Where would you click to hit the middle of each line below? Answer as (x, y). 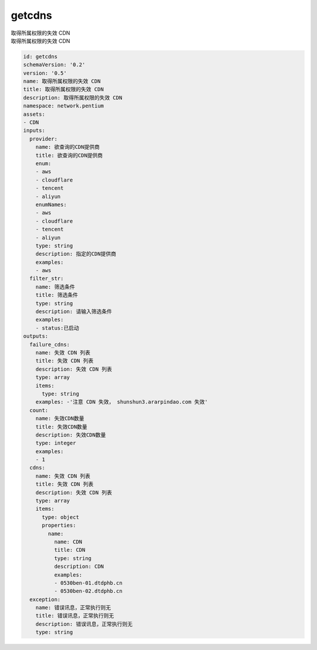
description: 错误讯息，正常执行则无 (84, 624)
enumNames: (51, 205)
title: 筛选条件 (57, 295)
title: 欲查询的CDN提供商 (69, 155)
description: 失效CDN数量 (71, 435)
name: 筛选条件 (55, 287)
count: (39, 410)
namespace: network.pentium (63, 106)
